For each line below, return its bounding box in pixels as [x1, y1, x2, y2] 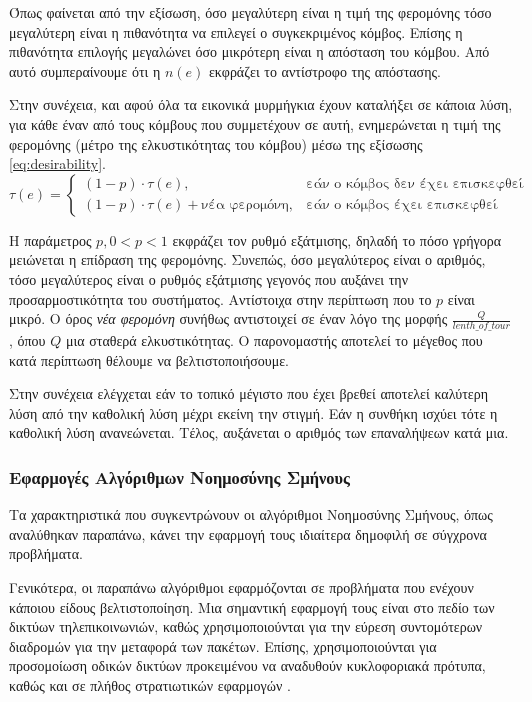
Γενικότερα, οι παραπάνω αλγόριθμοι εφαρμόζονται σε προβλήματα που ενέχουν [9, 576, 474, 597]
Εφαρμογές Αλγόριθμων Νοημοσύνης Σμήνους [9, 464, 350, 489]
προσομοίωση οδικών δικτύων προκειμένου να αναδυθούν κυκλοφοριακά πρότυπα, [9, 655, 486, 676]
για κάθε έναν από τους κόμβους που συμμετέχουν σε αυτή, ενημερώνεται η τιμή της [9, 113, 501, 134]
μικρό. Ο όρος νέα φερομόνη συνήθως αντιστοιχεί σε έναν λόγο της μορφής [9, 308, 448, 329]
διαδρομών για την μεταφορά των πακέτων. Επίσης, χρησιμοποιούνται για [9, 635, 437, 656]
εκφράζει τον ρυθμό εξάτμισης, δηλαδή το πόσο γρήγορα [172, 229, 502, 250]
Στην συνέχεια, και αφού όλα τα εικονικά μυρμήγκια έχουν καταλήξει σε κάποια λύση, [9, 94, 513, 115]
